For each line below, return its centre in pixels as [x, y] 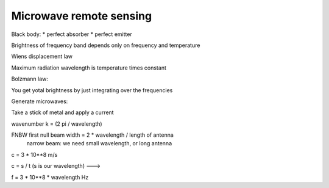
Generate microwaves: [40, 101]
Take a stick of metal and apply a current [62, 112]
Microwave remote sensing [82, 16]
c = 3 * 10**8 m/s [34, 154]
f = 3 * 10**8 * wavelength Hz [50, 177]
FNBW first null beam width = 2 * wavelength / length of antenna [92, 135]
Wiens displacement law [42, 56]
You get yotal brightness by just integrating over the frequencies [92, 90]
